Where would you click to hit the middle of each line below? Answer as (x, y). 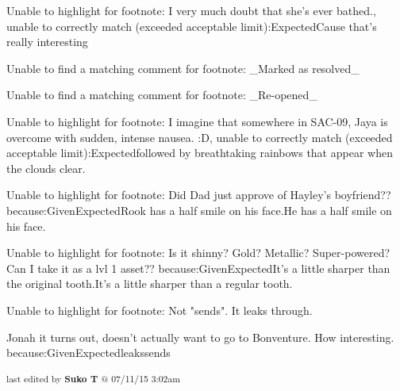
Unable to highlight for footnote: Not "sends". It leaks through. (160, 310)
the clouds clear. (46, 168)
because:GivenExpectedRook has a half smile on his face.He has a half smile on (199, 210)
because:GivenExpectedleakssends (88, 353)
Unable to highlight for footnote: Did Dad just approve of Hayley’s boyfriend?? (199, 195)
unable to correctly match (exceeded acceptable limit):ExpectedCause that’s (192, 26)
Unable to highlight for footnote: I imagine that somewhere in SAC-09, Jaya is (197, 121)
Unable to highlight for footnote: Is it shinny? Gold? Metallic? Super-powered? (198, 253)
